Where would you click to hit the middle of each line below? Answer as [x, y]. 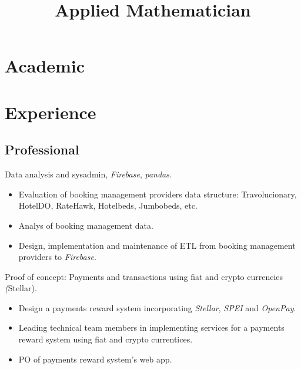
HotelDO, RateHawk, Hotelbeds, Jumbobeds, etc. [108, 205]
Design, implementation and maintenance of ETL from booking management [157, 245]
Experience [51, 112]
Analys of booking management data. [86, 225]
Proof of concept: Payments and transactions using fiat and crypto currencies [144, 276]
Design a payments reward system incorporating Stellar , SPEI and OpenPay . [157, 307]
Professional [42, 149]
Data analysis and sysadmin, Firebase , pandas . [88, 174]
